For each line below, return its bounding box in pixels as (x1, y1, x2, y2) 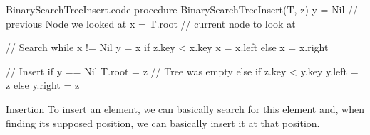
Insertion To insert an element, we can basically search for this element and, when (6, 101, 364, 116)
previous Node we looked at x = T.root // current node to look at (6, 16, 296, 31)
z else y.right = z (6, 77, 80, 92)
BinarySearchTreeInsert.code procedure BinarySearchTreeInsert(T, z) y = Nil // (6, 2, 359, 16)
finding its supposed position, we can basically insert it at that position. (6, 115, 320, 130)
